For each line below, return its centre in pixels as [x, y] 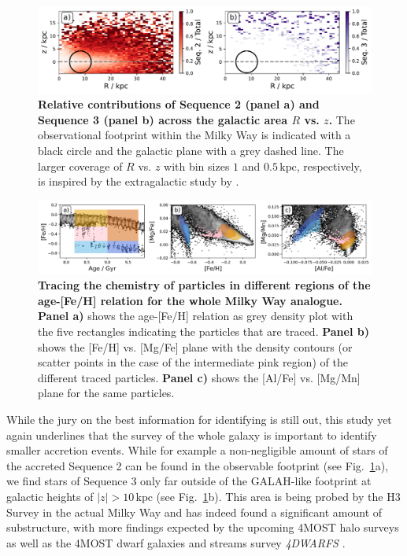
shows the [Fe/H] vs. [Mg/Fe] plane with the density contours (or [195, 346]
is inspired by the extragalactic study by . [139, 181]
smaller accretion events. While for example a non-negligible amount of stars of [197, 450]
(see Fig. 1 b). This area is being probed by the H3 [278, 496]
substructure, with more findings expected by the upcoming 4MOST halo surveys [203, 527]
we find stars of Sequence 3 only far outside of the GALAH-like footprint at [189, 481]
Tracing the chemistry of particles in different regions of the [204, 285]
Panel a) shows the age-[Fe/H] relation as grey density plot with [196, 316]
